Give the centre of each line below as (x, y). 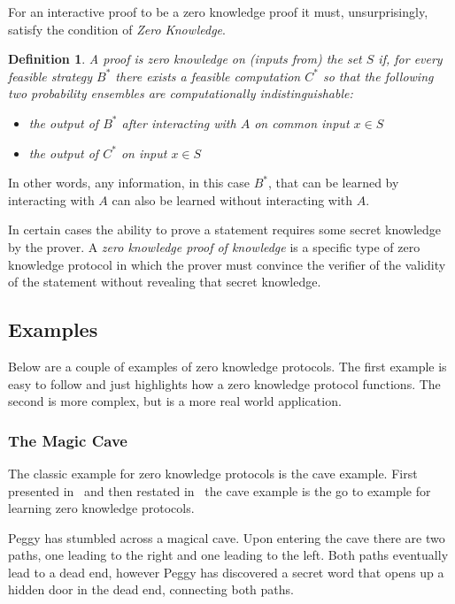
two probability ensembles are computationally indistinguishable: (181, 93)
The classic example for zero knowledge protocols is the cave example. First (213, 473)
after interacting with (179, 122)
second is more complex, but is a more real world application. (175, 401)
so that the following (378, 76)
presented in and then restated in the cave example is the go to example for (220, 490)
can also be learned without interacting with (232, 199)
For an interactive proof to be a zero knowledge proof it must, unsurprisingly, (218, 11)
